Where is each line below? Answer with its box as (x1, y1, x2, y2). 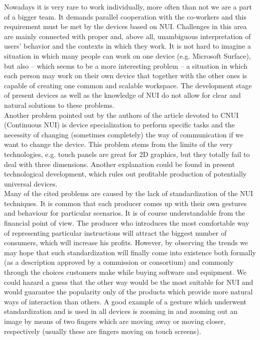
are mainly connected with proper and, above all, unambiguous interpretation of (4, 31, 251, 41)
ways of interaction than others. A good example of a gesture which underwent (4, 296, 246, 306)
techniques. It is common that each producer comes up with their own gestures (4, 198, 247, 208)
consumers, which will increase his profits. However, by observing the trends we (4, 237, 248, 248)
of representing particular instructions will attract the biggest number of (4, 227, 227, 238)
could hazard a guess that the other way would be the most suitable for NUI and (4, 276, 253, 287)
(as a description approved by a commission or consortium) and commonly (4, 257, 234, 267)
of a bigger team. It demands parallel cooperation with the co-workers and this (4, 11, 247, 22)
